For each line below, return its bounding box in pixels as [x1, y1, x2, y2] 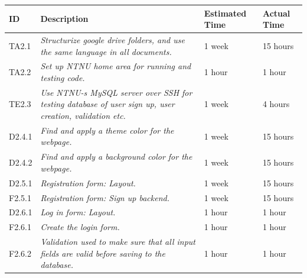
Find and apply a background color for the [40, 150, 192, 163]
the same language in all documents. [40, 45, 172, 57]
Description [40, 12, 89, 25]
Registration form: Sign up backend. [40, 191, 169, 203]
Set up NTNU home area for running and [40, 60, 191, 72]
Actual [262, 7, 290, 19]
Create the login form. [40, 221, 120, 233]
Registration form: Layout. [40, 176, 136, 189]
